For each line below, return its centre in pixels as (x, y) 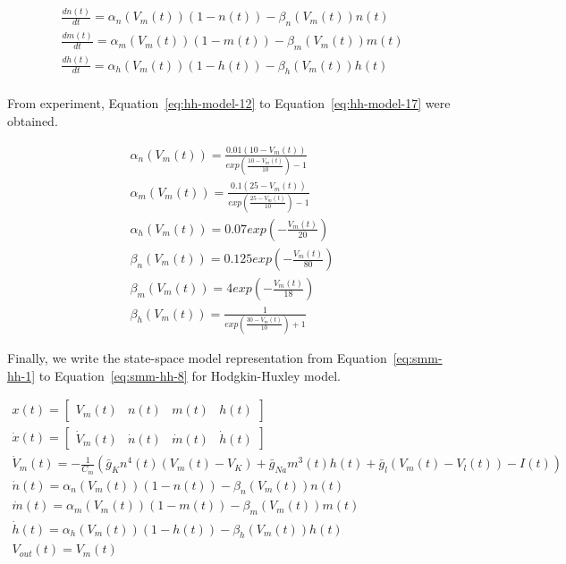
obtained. (33, 121)
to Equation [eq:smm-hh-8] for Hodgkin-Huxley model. (190, 375)
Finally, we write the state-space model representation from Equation (197, 357)
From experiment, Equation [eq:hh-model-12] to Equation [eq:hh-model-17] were (229, 103)
